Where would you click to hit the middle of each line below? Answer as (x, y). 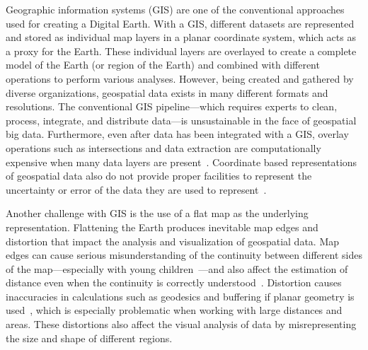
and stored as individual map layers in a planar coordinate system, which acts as (181, 37)
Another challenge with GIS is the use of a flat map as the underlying (157, 213)
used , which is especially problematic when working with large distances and (174, 310)
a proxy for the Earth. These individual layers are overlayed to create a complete (181, 51)
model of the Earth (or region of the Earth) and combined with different (163, 65)
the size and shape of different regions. (89, 338)
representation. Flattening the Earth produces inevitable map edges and (162, 227)
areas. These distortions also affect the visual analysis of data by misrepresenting (181, 324)
